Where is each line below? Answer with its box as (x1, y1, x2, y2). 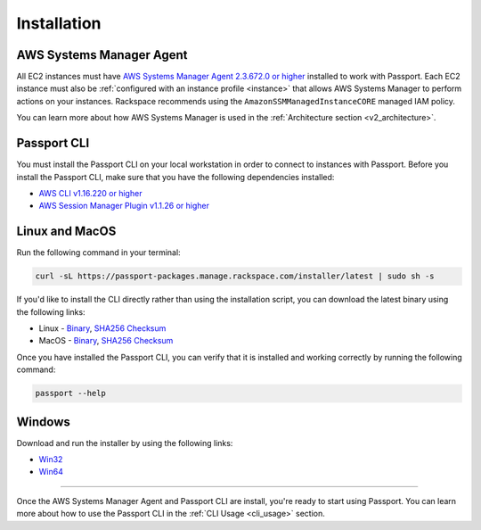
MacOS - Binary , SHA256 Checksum (38, 335, 174, 346)
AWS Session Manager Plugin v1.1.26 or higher (38, 201, 209, 211)
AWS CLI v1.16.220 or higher (38, 187, 143, 198)
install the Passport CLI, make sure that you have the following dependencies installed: (16, 171, 335, 182)
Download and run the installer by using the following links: (16, 437, 233, 448)
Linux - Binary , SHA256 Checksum (38, 322, 167, 334)
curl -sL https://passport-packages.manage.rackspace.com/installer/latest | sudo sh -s (35, 271, 436, 281)
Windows (16, 414, 70, 429)
